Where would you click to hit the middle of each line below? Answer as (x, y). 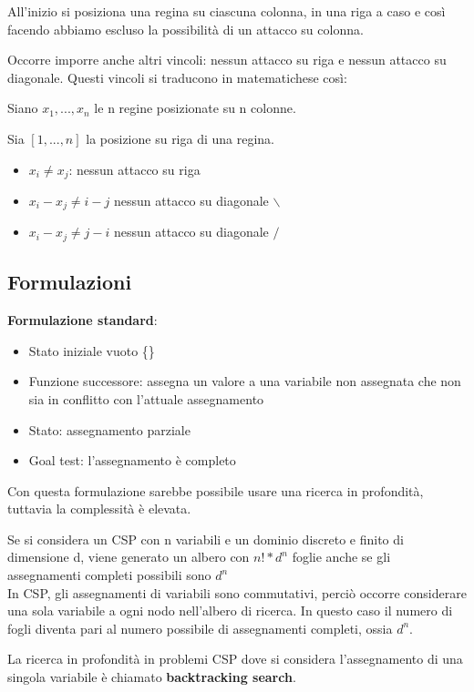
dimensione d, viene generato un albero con (129, 557)
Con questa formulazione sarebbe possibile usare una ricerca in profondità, (216, 490)
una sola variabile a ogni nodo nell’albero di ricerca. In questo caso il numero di (230, 611)
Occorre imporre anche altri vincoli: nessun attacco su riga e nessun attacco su (227, 60)
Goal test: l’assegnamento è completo (132, 460)
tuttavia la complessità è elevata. (99, 509)
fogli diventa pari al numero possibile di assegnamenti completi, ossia (200, 628)
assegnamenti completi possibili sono (109, 575)
